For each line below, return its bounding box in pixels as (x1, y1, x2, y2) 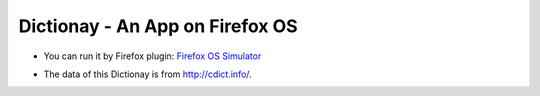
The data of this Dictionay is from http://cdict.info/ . (43, 68, 252, 80)
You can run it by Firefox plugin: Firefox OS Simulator (43, 50, 262, 62)
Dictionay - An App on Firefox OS (18, 15, 299, 37)
